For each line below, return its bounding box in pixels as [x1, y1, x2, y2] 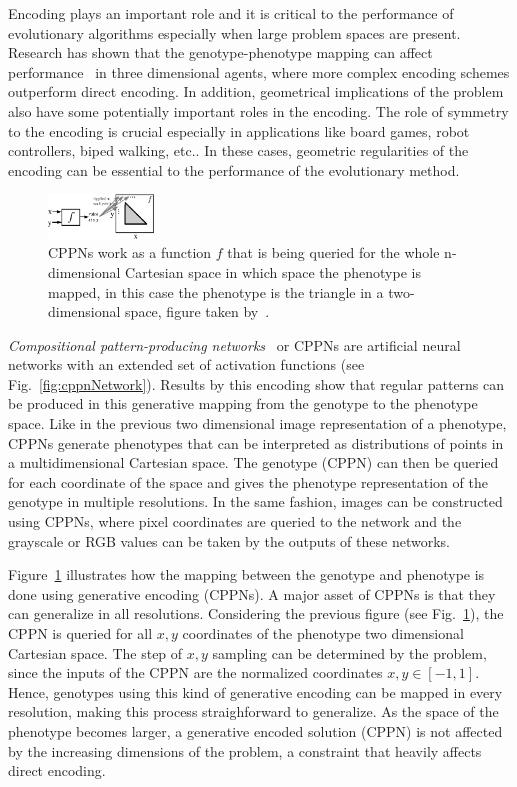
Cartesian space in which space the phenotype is [125, 261, 421, 282]
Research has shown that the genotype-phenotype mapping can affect [8, 42, 433, 63]
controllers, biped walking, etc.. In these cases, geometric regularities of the [8, 140, 469, 161]
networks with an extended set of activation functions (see [8, 354, 365, 375]
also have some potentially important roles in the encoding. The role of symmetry [8, 100, 509, 121]
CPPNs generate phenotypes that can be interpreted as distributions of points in [8, 432, 504, 453]
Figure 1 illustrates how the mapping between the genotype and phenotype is [8, 564, 485, 585]
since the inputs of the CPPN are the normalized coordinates [8, 662, 383, 683]
